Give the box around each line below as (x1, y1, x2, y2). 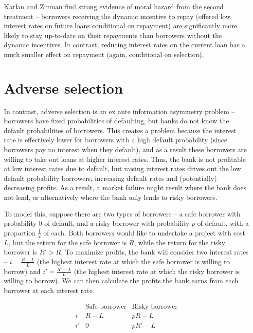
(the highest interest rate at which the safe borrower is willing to (37, 256, 230, 266)
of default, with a (197, 218, 249, 228)
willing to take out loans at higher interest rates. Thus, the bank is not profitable (4, 154, 246, 164)
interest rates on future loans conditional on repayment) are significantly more (4, 20, 237, 31)
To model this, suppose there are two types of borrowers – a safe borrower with (4, 208, 241, 218)
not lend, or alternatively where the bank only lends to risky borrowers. (4, 192, 217, 202)
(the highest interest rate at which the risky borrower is (73, 266, 240, 276)
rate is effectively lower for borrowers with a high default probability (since (4, 135, 228, 145)
